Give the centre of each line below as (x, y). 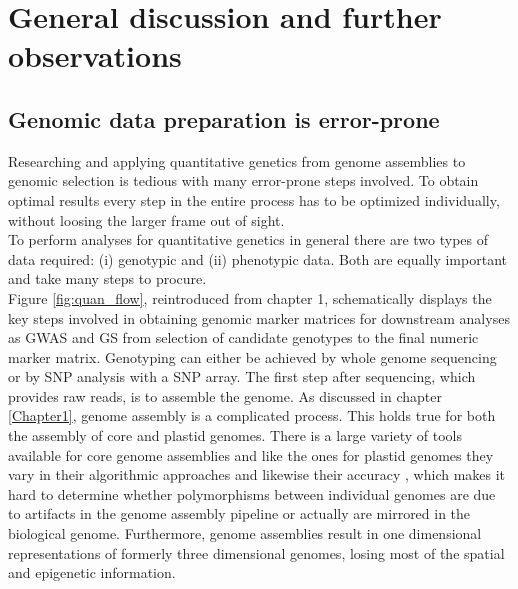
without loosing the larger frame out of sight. (146, 219)
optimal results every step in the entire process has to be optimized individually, (254, 199)
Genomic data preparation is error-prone (224, 118)
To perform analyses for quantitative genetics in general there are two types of (248, 239)
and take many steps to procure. (107, 278)
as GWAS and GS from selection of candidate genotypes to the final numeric (243, 337)
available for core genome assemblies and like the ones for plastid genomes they (251, 454)
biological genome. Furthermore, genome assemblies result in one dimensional (245, 533)
